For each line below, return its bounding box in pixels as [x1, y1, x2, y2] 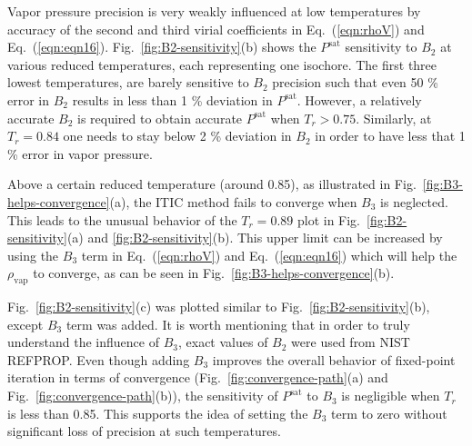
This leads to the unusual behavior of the [7, 210, 237, 229]
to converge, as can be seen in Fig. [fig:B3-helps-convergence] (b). [33, 263, 395, 282]
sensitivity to [345, 37, 417, 56]
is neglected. [380, 192, 448, 211]
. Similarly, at [356, 108, 432, 127]
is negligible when [341, 386, 440, 405]
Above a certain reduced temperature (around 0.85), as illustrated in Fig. [7, 174, 417, 193]
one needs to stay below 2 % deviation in [63, 126, 292, 145]
